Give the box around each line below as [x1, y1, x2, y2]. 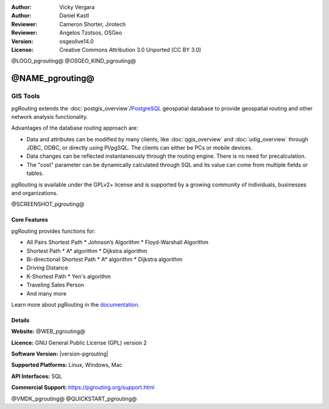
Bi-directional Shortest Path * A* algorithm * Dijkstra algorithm [26, 255, 183, 263]
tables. [26, 169, 44, 177]
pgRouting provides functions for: [11, 227, 96, 235]
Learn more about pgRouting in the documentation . [11, 301, 140, 308]
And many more [26, 290, 67, 297]
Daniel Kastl [59, 12, 90, 20]
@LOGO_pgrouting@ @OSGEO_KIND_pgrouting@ [11, 57, 136, 65]
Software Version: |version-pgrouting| [11, 350, 109, 358]
